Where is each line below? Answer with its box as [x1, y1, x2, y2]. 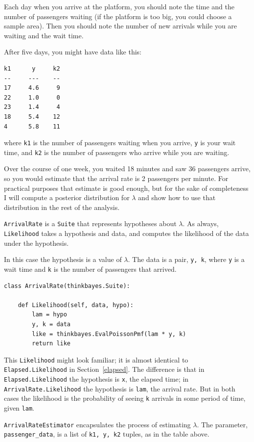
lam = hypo [32, 311, 67, 318]
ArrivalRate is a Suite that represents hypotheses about [4, 218, 177, 229]
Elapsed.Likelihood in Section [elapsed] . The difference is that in [4, 364, 205, 374]
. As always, [183, 218, 219, 229]
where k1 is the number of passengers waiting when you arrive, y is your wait [4, 137, 236, 148]
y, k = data [32, 321, 71, 328]
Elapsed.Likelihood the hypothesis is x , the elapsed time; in [4, 374, 189, 384]
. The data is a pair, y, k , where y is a [128, 254, 245, 264]
